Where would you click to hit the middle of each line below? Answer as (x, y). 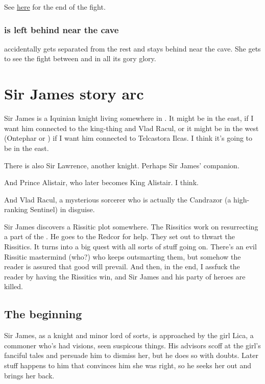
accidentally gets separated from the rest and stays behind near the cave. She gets (132, 48)
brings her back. (29, 375)
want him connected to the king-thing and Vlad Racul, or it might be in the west (131, 128)
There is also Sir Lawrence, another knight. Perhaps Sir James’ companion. (122, 165)
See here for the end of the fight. (55, 7)
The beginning (43, 314)
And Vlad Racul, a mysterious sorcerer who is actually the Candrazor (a (118, 199)
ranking (16, 209)
